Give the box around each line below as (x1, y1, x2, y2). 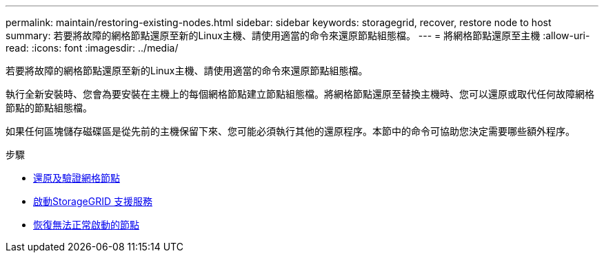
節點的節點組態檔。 (6, 102, 92, 114)
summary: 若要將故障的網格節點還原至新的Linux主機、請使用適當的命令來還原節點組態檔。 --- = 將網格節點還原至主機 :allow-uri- (6, 30, 590, 41)
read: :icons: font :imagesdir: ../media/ (6, 42, 179, 54)
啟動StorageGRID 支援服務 (33, 195, 152, 207)
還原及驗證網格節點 (33, 172, 120, 184)
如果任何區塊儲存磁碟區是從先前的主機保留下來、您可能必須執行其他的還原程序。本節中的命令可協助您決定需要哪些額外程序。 (6, 125, 575, 137)
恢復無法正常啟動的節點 (33, 219, 139, 230)
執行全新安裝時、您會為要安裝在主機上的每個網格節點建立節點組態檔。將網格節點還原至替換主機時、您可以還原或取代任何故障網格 (6, 88, 594, 100)
